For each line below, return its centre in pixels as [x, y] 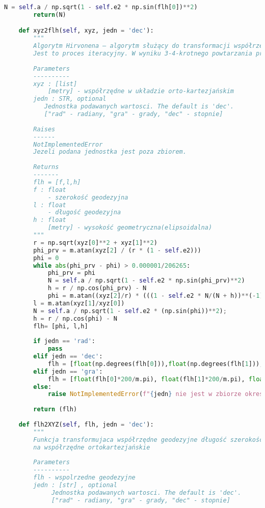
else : [43, 387]
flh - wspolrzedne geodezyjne [84, 478]
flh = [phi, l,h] [61, 326]
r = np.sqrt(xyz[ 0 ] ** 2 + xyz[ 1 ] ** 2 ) [95, 243]
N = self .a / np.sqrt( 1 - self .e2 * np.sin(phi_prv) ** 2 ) [146, 281]
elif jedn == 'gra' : [68, 371]
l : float [50, 205]
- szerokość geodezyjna [88, 197]
